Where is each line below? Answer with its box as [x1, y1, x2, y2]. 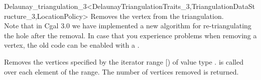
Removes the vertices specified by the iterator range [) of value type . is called [4, 56, 243, 67]
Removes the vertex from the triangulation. [90, 10, 224, 21]
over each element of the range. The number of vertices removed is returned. [4, 66, 239, 77]
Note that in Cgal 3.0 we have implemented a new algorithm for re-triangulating [4, 20, 251, 31]
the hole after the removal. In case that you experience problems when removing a [4, 30, 257, 40]
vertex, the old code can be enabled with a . [4, 40, 140, 50]
